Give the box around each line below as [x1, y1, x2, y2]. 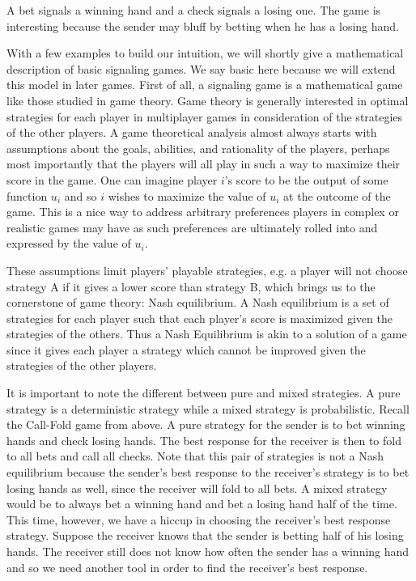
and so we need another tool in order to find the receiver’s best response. [6, 558, 368, 575]
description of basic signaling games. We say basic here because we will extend [6, 60, 396, 77]
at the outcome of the [283, 187, 391, 204]
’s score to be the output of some [224, 171, 388, 188]
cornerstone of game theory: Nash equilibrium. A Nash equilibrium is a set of [6, 294, 389, 311]
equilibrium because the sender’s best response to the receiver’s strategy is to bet [6, 464, 410, 481]
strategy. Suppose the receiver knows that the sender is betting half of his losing [6, 527, 404, 544]
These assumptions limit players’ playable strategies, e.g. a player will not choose [6, 261, 408, 278]
